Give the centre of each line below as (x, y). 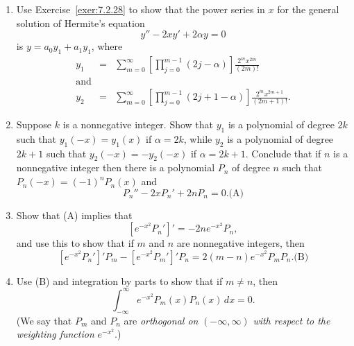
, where (107, 46)
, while (198, 138)
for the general (308, 9)
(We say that (44, 320)
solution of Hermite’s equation (81, 23)
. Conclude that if (283, 153)
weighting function (55, 334)
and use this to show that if (75, 243)
